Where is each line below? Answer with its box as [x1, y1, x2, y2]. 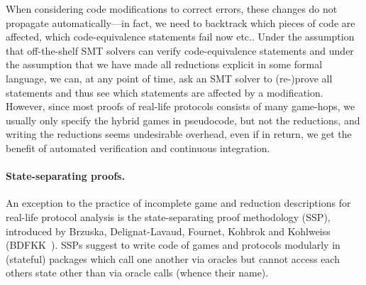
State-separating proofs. [6, 168, 125, 183]
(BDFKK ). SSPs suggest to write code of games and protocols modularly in [6, 237, 340, 252]
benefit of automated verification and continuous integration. [6, 140, 270, 155]
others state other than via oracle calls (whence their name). [6, 265, 269, 280]
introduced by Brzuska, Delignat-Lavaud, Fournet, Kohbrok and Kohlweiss [6, 223, 331, 238]
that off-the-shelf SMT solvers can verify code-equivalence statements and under [6, 43, 354, 58]
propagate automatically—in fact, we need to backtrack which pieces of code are [6, 15, 355, 30]
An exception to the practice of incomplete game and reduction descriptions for [6, 195, 351, 210]
